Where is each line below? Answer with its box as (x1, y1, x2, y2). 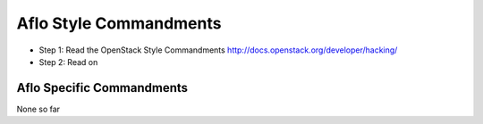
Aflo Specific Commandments (16, 80, 188, 95)
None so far (16, 103, 61, 114)
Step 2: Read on (38, 56, 98, 67)
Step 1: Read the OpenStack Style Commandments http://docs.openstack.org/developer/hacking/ (38, 45, 398, 55)
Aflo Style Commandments (16, 13, 222, 33)
